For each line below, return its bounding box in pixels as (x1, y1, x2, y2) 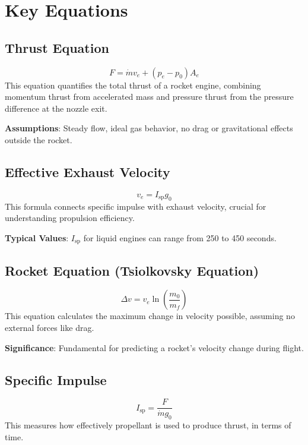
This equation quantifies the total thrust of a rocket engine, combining (5, 78, 261, 91)
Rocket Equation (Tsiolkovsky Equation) (5, 261, 259, 279)
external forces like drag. (5, 321, 94, 333)
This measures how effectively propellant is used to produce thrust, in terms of (5, 419, 291, 431)
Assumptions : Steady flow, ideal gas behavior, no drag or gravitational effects (5, 122, 293, 134)
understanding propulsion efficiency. (5, 212, 135, 224)
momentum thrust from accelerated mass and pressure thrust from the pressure (5, 90, 294, 103)
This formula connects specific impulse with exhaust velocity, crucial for (5, 200, 266, 212)
